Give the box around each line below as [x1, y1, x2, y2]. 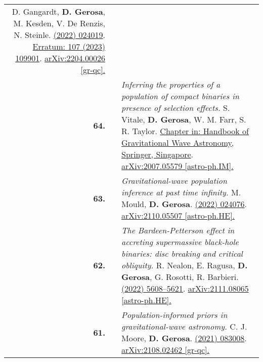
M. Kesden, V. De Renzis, [13, 17, 106, 29]
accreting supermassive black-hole [121, 236, 239, 248]
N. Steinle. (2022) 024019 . [14, 29, 106, 41]
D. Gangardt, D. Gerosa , [12, 6, 106, 17]
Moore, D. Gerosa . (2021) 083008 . [121, 332, 247, 344]
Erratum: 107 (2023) [32, 41, 106, 52]
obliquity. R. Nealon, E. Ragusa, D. [121, 259, 248, 271]
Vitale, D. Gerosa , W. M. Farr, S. [121, 113, 246, 125]
